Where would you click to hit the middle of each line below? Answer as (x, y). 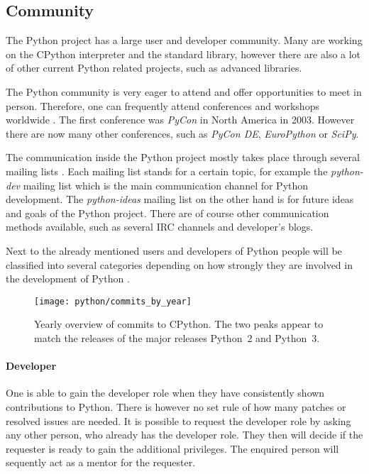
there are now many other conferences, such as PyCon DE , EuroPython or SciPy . (182, 133)
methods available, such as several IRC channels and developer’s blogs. (160, 227)
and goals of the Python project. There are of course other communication (167, 213)
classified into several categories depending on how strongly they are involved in (179, 264)
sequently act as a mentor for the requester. (101, 462)
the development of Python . (68, 279)
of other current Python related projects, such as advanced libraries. (154, 68)
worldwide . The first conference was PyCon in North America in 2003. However (180, 120)
